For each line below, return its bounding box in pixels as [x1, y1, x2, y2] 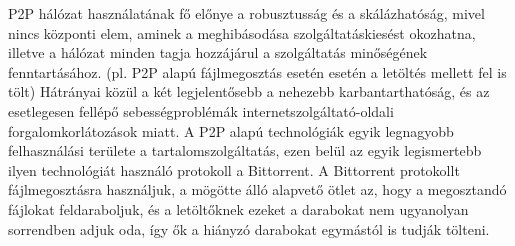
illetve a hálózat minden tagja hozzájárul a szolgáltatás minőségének [8, 42, 428, 63]
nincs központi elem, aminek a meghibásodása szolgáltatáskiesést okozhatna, [8, 22, 476, 43]
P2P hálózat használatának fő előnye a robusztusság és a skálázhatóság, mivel [8, 3, 485, 23]
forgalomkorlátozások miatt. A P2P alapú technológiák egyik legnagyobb [8, 120, 454, 141]
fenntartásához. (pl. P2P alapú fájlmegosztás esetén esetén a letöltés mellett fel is [8, 61, 507, 82]
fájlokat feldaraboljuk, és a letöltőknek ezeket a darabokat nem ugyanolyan [8, 198, 469, 219]
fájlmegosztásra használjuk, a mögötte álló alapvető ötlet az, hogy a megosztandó [8, 179, 507, 200]
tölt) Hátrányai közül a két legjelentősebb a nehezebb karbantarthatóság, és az [8, 81, 490, 102]
